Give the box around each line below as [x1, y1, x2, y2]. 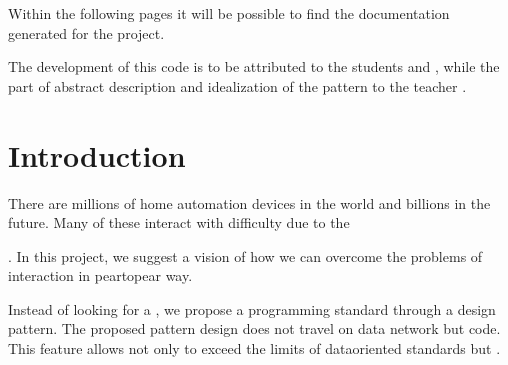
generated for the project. [8, 22, 165, 43]
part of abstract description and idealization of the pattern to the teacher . [8, 75, 467, 96]
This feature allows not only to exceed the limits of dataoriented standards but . [8, 338, 501, 359]
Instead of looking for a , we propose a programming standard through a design [8, 298, 496, 319]
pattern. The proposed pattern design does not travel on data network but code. [8, 318, 501, 339]
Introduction [8, 134, 186, 175]
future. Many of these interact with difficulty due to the [8, 212, 350, 233]
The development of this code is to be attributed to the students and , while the [8, 56, 500, 77]
